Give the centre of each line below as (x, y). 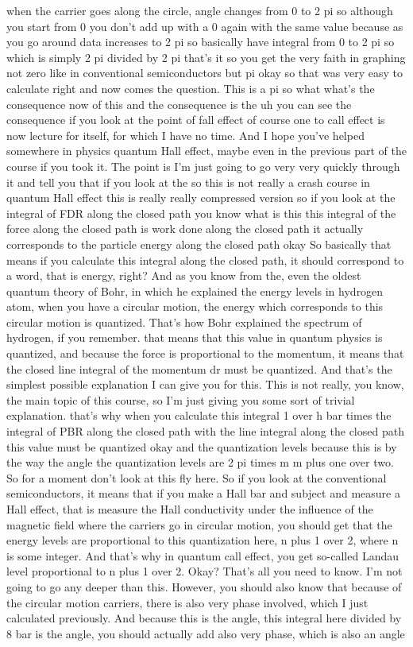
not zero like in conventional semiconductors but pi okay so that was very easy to (205, 73)
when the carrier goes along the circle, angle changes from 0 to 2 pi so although (200, 10)
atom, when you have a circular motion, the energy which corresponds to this (195, 306)
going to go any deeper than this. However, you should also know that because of (204, 586)
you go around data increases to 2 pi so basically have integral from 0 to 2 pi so (201, 42)
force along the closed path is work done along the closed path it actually (185, 229)
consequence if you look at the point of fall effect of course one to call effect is (196, 120)
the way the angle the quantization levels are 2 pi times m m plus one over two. (200, 462)
